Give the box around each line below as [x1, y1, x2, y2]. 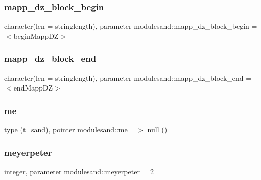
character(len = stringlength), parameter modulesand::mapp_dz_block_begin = [4, 20, 257, 31]
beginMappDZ [13, 30, 59, 41]
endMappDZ [13, 82, 53, 93]
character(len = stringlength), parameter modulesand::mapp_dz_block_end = [4, 72, 252, 83]
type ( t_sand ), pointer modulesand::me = [4, 124, 136, 135]
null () [147, 124, 168, 135]
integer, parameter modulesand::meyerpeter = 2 [4, 166, 154, 176]
